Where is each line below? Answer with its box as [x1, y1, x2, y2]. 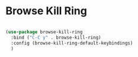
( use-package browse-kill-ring [5, 28, 83, 35]
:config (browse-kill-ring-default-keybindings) [11, 40, 133, 46]
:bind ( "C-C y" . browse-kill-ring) [11, 34, 101, 40]
